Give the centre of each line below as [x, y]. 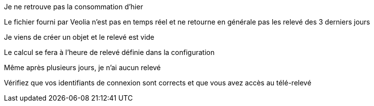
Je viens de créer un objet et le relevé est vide [79, 37]
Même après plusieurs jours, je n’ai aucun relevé [83, 67]
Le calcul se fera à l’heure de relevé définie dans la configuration [109, 52]
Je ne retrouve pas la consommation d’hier [74, 7]
